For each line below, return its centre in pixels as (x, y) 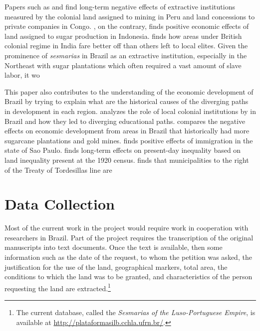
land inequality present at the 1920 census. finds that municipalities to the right (127, 160)
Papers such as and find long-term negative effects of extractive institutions (120, 6)
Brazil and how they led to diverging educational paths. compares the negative (125, 121)
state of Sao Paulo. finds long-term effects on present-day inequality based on (123, 150)
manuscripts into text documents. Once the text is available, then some (114, 247)
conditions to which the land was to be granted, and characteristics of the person (129, 276)
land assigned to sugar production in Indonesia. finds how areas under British (123, 36)
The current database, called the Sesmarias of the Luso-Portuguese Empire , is (136, 312)
